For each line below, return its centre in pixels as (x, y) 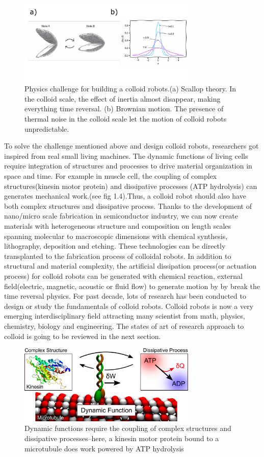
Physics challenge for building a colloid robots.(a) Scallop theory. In (130, 89)
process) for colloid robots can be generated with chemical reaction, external (123, 275)
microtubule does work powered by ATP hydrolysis (104, 448)
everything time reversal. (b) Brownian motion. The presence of (124, 109)
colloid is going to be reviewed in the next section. (83, 336)
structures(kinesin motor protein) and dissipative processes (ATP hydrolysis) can (131, 186)
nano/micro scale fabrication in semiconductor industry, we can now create (121, 216)
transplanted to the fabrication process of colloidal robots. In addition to (118, 256)
